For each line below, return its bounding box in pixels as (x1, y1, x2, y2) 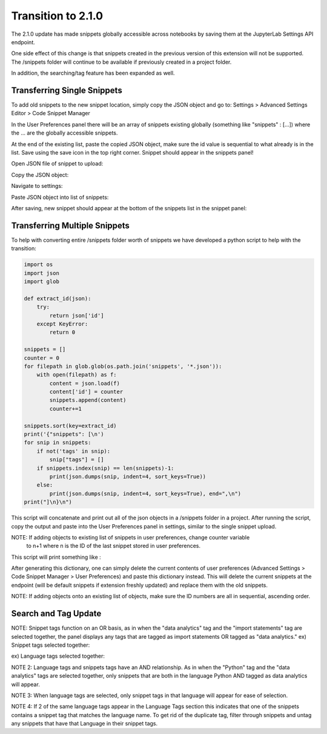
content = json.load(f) (49, 379, 121, 387)
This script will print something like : (11, 553, 101, 561)
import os (24, 261, 53, 268)
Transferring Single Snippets (11, 85, 122, 95)
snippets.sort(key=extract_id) (24, 422, 117, 429)
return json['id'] (49, 312, 104, 319)
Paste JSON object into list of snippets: (11, 193, 109, 201)
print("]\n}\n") (24, 499, 73, 505)
